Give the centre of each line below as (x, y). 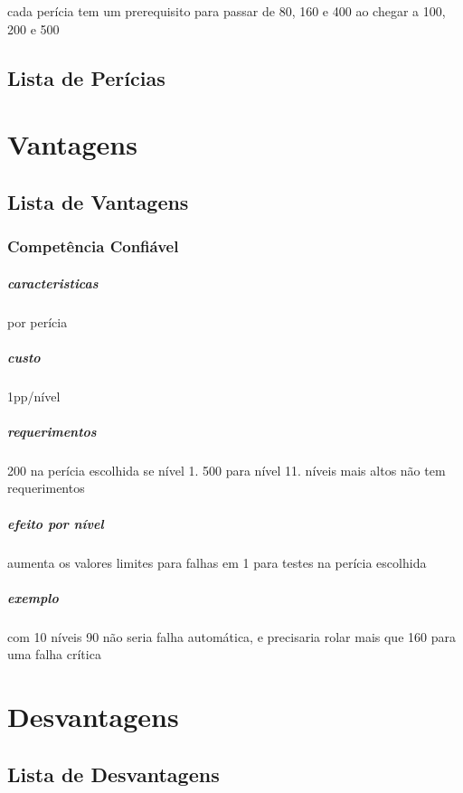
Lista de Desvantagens (113, 774)
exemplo (33, 597)
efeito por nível (56, 523)
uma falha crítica (54, 654)
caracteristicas (53, 283)
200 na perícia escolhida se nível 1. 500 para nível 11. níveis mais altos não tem (227, 470)
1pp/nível (34, 396)
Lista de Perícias (86, 77)
